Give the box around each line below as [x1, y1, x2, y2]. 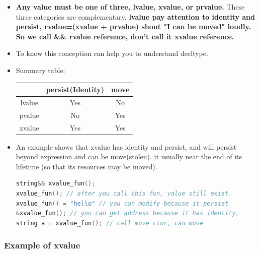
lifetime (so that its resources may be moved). [16, 161, 157, 171]
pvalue [19, 109, 39, 120]
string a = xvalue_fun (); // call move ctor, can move [16, 219, 204, 227]
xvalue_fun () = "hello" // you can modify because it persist [16, 200, 229, 207]
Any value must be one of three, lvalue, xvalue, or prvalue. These [16, 2, 245, 12]
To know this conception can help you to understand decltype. [16, 48, 208, 58]
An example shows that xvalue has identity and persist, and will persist [16, 141, 237, 152]
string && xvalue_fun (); [16, 180, 96, 187]
